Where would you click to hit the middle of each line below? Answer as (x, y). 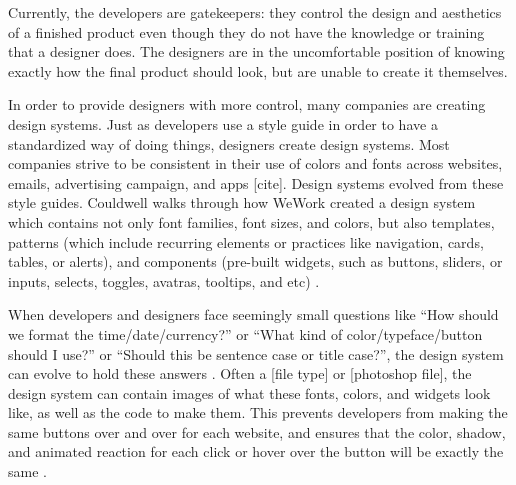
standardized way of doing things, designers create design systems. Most (229, 143)
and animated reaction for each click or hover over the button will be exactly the (256, 451)
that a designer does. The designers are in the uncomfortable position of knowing (256, 51)
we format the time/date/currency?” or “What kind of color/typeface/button (245, 333)
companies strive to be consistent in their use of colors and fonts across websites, (255, 163)
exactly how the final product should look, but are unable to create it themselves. (258, 70)
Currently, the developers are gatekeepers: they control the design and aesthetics (255, 12)
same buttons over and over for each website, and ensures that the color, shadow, (257, 431)
